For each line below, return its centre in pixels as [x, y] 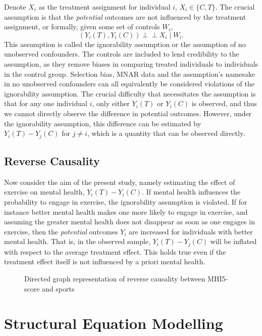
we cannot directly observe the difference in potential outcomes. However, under [128, 113]
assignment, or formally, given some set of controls [82, 27]
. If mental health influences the [191, 192]
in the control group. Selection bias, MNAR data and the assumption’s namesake [129, 74]
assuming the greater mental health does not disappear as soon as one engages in [129, 222]
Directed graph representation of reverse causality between [115, 278]
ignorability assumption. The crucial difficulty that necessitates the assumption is [130, 93]
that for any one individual [46, 103]
